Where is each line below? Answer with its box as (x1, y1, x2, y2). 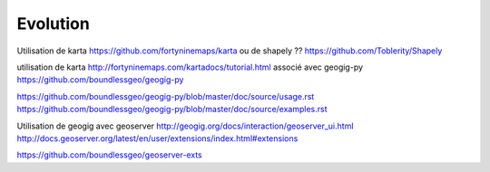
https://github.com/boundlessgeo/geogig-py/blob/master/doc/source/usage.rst (16, 91, 315, 101)
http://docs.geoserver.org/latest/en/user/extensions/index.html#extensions (16, 132, 299, 144)
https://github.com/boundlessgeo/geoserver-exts (16, 149, 203, 160)
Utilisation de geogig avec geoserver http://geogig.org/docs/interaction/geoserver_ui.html (16, 120, 354, 131)
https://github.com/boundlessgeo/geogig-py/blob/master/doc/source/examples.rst (16, 104, 328, 115)
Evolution (16, 14, 90, 33)
